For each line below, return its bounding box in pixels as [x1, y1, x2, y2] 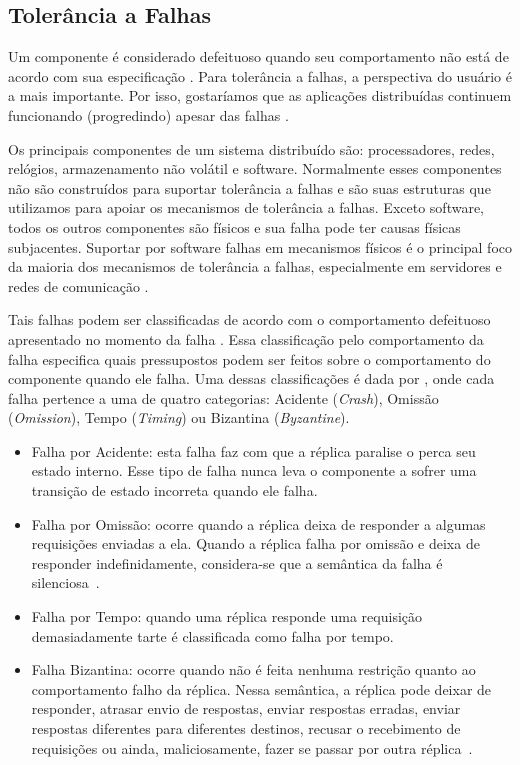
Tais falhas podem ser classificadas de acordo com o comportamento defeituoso [8, 309, 491, 330]
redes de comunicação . [8, 275, 149, 296]
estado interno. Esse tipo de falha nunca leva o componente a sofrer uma [31, 460, 477, 481]
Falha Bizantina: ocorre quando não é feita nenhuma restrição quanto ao [31, 659, 476, 680]
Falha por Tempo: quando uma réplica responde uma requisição [31, 606, 423, 627]
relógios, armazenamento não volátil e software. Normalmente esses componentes [8, 158, 502, 179]
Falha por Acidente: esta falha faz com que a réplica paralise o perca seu [31, 440, 476, 461]
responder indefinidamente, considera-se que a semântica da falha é [31, 552, 443, 573]
